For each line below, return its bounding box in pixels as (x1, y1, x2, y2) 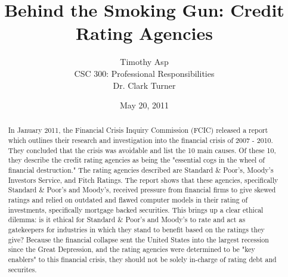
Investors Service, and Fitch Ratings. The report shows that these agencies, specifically (8, 175, 278, 185)
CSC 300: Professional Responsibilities (74, 67, 215, 79)
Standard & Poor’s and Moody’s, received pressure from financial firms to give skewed (8, 185, 276, 195)
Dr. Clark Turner (113, 79, 176, 91)
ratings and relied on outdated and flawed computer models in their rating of (8, 195, 248, 205)
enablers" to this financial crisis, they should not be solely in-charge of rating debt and (8, 254, 277, 264)
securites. (8, 264, 37, 274)
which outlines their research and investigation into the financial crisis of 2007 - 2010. (8, 135, 273, 145)
